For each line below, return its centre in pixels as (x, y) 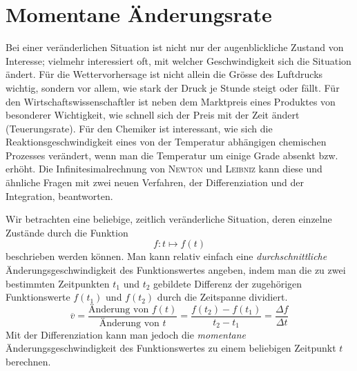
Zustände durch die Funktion (67, 232)
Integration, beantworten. (59, 195)
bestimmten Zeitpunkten (58, 283)
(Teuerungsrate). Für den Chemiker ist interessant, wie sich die (139, 128)
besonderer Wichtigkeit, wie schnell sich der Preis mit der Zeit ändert (153, 115)
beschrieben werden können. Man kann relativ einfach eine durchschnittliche (166, 256)
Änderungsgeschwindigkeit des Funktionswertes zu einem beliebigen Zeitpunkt (171, 348)
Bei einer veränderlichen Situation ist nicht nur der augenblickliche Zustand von (175, 47)
